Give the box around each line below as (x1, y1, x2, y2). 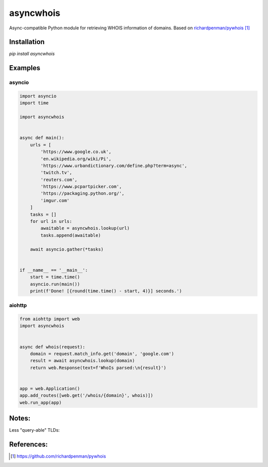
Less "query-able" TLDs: (9, 427, 60, 433)
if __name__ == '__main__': (19, 267, 88, 273)
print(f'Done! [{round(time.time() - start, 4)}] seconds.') (30, 288, 182, 293)
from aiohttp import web (19, 316, 80, 322)
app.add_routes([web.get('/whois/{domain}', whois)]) (19, 393, 153, 398)
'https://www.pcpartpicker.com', (40, 184, 122, 189)
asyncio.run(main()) (30, 281, 80, 287)
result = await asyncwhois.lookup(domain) (30, 358, 135, 364)
